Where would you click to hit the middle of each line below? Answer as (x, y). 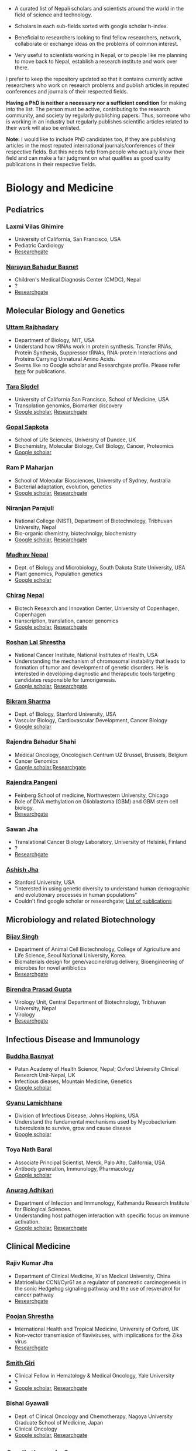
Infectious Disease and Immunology (73, 1039)
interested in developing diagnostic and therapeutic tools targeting (95, 673)
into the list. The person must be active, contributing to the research (88, 109)
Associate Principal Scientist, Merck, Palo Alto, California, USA (90, 1162)
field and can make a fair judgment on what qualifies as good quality (88, 158)
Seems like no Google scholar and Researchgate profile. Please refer (97, 365)
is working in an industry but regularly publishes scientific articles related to (97, 122)
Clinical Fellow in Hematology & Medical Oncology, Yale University (94, 1376)
